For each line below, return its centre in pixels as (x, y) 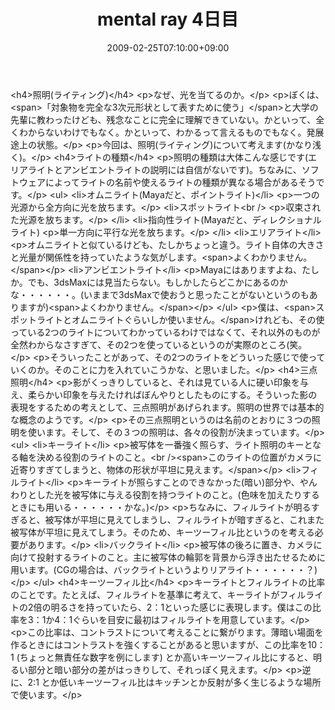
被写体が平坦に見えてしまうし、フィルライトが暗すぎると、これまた (184, 519)
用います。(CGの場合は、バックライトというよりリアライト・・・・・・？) (164, 569)
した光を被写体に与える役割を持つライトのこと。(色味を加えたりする (178, 494)
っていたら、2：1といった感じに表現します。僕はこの (203, 607)
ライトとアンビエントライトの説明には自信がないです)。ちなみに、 (164, 169)
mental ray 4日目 (168, 19)
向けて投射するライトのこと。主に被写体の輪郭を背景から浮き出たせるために (168, 557)
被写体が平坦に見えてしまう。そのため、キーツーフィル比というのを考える (162, 532)
